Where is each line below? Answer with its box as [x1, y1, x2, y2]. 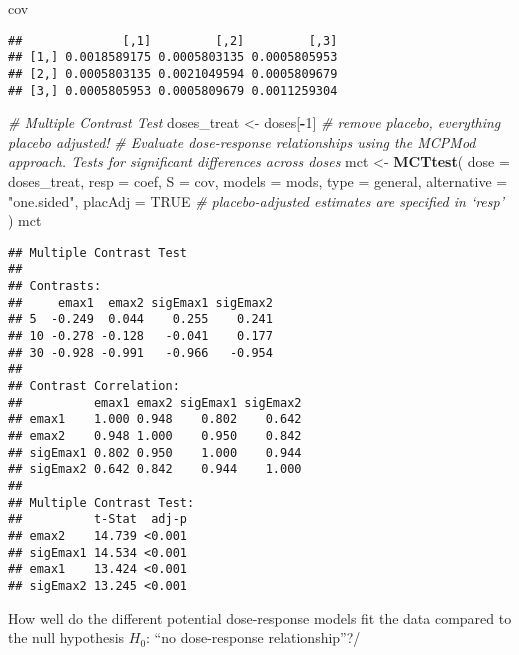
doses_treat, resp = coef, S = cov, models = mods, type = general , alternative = [8, 171, 508, 191]
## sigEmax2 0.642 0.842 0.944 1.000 [8, 462, 302, 477]
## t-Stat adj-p [8, 512, 187, 527]
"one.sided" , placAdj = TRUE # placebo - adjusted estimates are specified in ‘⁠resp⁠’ [8, 190, 504, 211]
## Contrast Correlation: [8, 379, 180, 394]
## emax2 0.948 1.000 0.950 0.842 [8, 429, 302, 443]
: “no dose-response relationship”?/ [146, 627, 361, 648]
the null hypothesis [8, 627, 125, 648]
